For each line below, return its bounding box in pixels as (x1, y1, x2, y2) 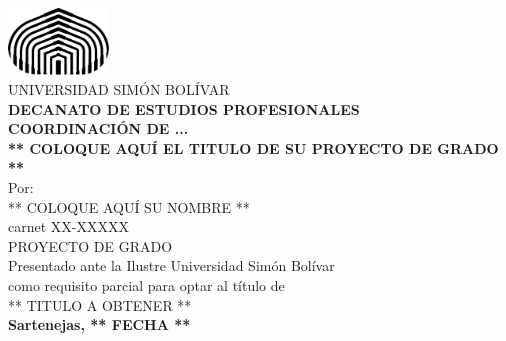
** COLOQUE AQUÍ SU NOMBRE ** (8, 196, 250, 217)
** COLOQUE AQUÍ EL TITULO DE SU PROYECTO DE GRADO (8, 137, 499, 158)
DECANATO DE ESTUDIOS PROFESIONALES (8, 98, 360, 119)
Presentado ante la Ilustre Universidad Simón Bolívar (8, 255, 335, 276)
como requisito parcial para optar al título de (8, 274, 285, 295)
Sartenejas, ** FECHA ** (8, 314, 191, 335)
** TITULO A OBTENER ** (8, 294, 192, 315)
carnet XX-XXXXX (8, 216, 129, 237)
